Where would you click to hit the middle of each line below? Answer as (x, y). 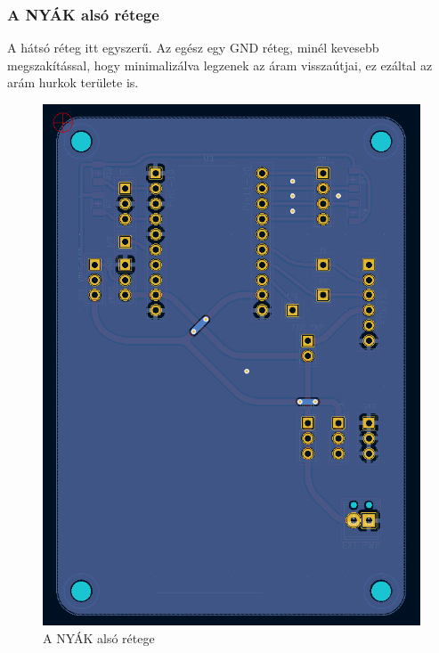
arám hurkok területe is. (73, 82)
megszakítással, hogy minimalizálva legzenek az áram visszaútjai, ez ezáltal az (220, 65)
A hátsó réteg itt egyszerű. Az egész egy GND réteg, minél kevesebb (193, 48)
